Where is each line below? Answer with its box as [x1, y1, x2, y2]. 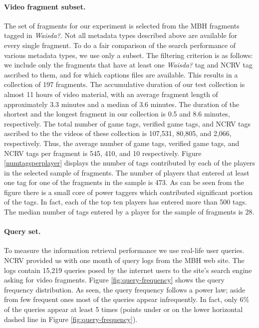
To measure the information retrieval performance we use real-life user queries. [4, 245, 245, 255]
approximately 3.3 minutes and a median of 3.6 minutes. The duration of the [4, 98, 240, 109]
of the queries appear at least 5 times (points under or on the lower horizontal [4, 304, 243, 314]
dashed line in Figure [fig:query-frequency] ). [4, 313, 138, 324]
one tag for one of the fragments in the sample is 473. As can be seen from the [4, 177, 244, 187]
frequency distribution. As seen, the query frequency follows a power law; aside [4, 284, 246, 294]
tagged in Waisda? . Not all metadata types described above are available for [4, 30, 238, 40]
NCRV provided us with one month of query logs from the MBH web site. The [4, 255, 245, 265]
